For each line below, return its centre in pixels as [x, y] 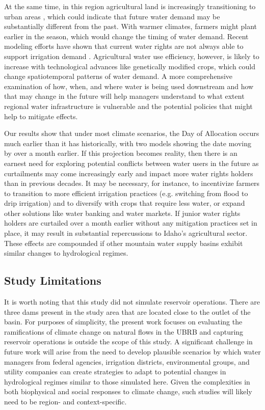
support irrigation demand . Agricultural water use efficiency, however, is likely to [132, 56]
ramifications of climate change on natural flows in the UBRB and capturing [124, 331]
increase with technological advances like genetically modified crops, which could [130, 66]
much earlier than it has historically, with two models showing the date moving [128, 143]
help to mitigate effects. [41, 116]
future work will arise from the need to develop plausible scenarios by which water [132, 352]
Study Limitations [53, 280]
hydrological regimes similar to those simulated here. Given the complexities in [127, 381]
